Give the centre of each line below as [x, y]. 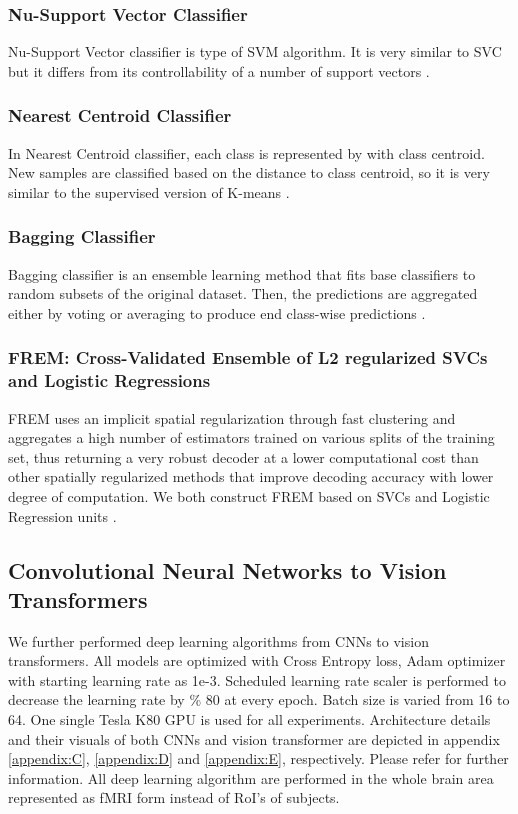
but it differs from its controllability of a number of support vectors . [219, 70]
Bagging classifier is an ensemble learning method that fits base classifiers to [242, 273]
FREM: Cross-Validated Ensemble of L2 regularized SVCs [248, 357]
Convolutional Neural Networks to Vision [227, 569]
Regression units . [62, 515]
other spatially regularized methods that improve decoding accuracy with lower [251, 476]
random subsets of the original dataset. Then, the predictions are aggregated [243, 293]
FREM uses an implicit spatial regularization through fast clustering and [232, 417]
